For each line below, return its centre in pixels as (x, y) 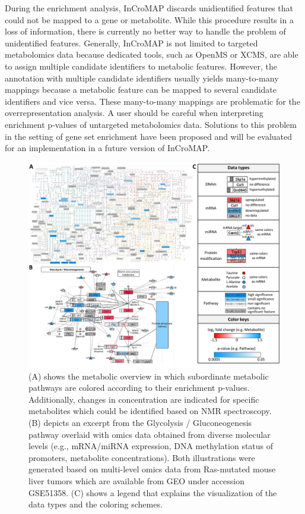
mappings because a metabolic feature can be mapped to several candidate (141, 90)
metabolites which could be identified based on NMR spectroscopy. (150, 411)
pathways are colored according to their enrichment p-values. (139, 388)
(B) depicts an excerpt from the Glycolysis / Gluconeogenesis (140, 423)
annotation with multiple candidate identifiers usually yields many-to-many (142, 78)
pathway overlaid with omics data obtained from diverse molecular (150, 434)
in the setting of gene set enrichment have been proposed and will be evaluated (149, 136)
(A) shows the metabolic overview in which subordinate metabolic (149, 376)
